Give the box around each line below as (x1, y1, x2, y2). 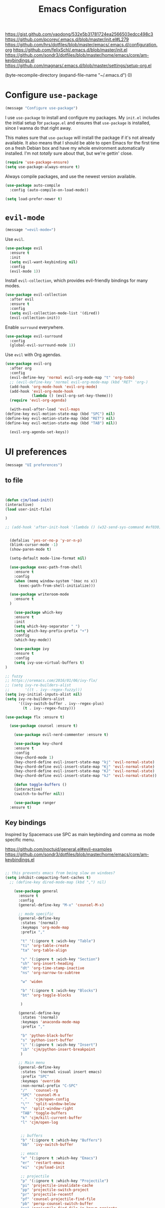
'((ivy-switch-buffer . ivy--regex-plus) (18, 701, 105, 706)
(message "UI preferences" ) (5, 462, 63, 468)
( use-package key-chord (14, 741, 63, 746)
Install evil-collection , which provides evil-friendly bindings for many (5, 277, 148, 284)
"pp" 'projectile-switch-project (20, 1187, 89, 1193)
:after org (9, 366, 32, 371)
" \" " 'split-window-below (20, 1102, 76, 1107)
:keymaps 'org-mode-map (20, 925, 69, 930)
